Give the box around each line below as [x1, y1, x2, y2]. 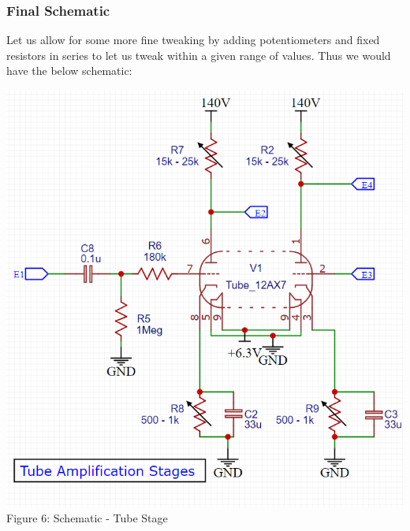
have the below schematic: [6, 62, 132, 79]
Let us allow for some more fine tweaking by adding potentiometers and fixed [6, 32, 380, 48]
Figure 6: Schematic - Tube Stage [6, 510, 168, 526]
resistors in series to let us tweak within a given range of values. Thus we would [6, 46, 391, 63]
